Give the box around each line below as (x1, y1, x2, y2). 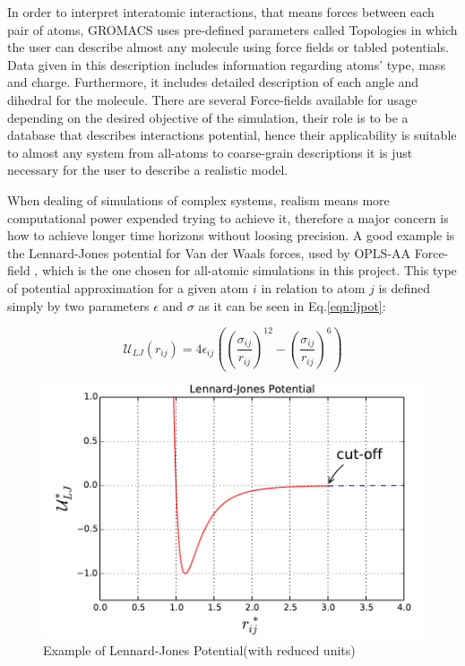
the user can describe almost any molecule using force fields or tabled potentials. (7, 38, 449, 56)
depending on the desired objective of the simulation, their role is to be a (7, 108, 409, 126)
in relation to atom (261, 278, 366, 297)
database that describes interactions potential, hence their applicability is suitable (7, 125, 457, 144)
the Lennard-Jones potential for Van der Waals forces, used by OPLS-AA (7, 243, 411, 262)
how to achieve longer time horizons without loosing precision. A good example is (7, 226, 455, 245)
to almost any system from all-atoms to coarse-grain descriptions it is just (7, 143, 413, 161)
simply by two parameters (7, 296, 150, 315)
